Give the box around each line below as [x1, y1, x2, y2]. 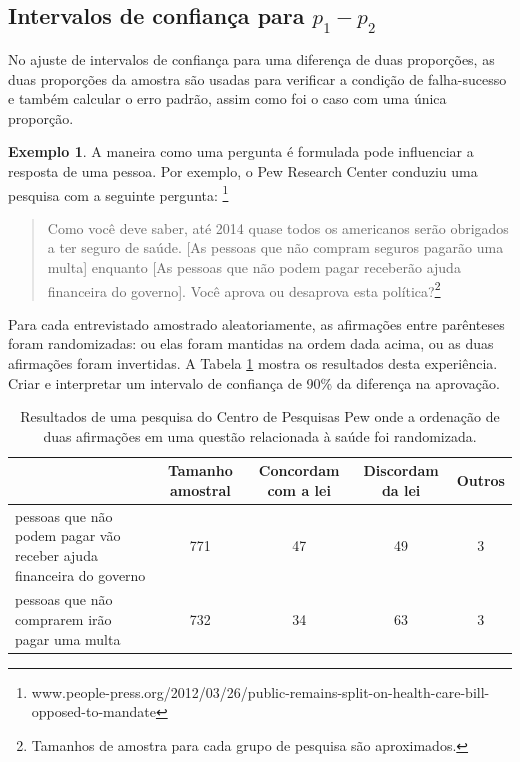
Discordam [363, 460, 439, 481]
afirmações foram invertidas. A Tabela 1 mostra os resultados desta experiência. [8, 353, 498, 374]
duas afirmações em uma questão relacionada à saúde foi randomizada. [43, 425, 477, 446]
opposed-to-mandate [31, 701, 156, 722]
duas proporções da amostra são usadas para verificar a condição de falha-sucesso [8, 68, 507, 89]
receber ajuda [15, 545, 98, 566]
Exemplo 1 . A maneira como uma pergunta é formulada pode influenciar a [8, 141, 474, 162]
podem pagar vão [15, 525, 121, 546]
